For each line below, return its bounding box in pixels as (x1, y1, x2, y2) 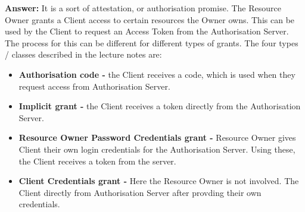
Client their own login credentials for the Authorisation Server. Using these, (18, 143, 295, 155)
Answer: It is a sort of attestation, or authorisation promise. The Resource (5, 2, 281, 14)
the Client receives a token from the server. (18, 154, 176, 167)
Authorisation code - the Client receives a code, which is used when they (18, 68, 295, 80)
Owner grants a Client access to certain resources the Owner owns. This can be (5, 13, 295, 26)
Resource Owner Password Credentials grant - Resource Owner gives (18, 131, 296, 144)
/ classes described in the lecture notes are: (5, 48, 162, 61)
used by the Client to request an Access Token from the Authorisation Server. (5, 25, 289, 37)
